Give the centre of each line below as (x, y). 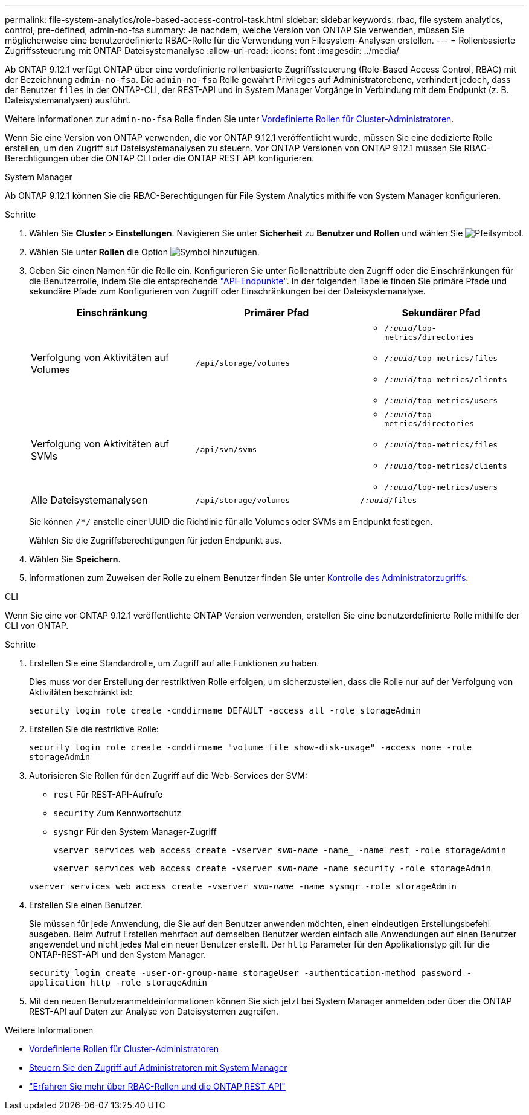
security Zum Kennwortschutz (117, 813)
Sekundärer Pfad (441, 313)
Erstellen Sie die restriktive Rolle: (94, 729)
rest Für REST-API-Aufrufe (108, 794)
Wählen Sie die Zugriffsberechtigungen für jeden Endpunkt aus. (155, 540)
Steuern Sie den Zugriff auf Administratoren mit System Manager (158, 1068)
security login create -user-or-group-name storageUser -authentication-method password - (251, 973)
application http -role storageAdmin (118, 983)
